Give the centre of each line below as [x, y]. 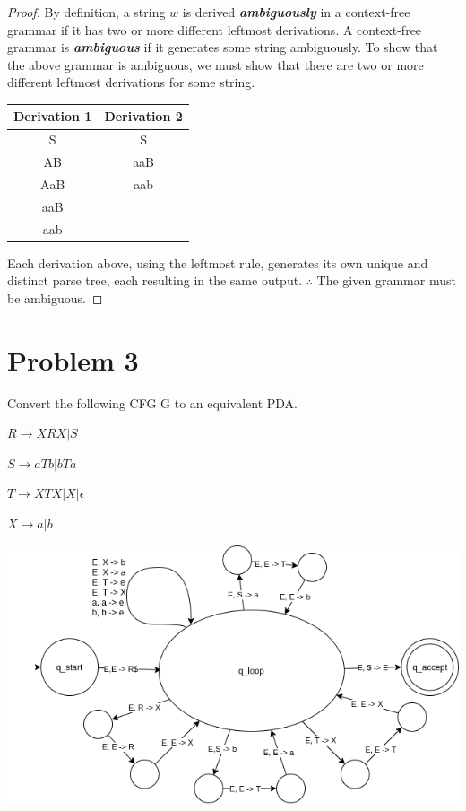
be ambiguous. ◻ [55, 297]
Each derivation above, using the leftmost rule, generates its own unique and [218, 262]
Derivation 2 [143, 116]
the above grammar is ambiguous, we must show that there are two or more [216, 64]
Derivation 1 [53, 116]
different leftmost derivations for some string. [131, 82]
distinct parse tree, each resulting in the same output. [155, 280]
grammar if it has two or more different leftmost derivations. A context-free [215, 29]
